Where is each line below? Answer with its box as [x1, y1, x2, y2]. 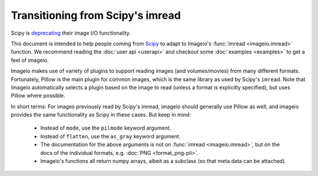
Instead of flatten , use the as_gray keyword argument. [40, 132, 181, 140]
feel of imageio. [11, 57, 49, 64]
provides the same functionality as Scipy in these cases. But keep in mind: [11, 111, 191, 118]
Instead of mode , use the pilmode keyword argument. [40, 124, 171, 132]
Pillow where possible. [11, 92, 65, 99]
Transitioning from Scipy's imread [11, 9, 181, 22]
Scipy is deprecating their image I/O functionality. [11, 29, 131, 36]
